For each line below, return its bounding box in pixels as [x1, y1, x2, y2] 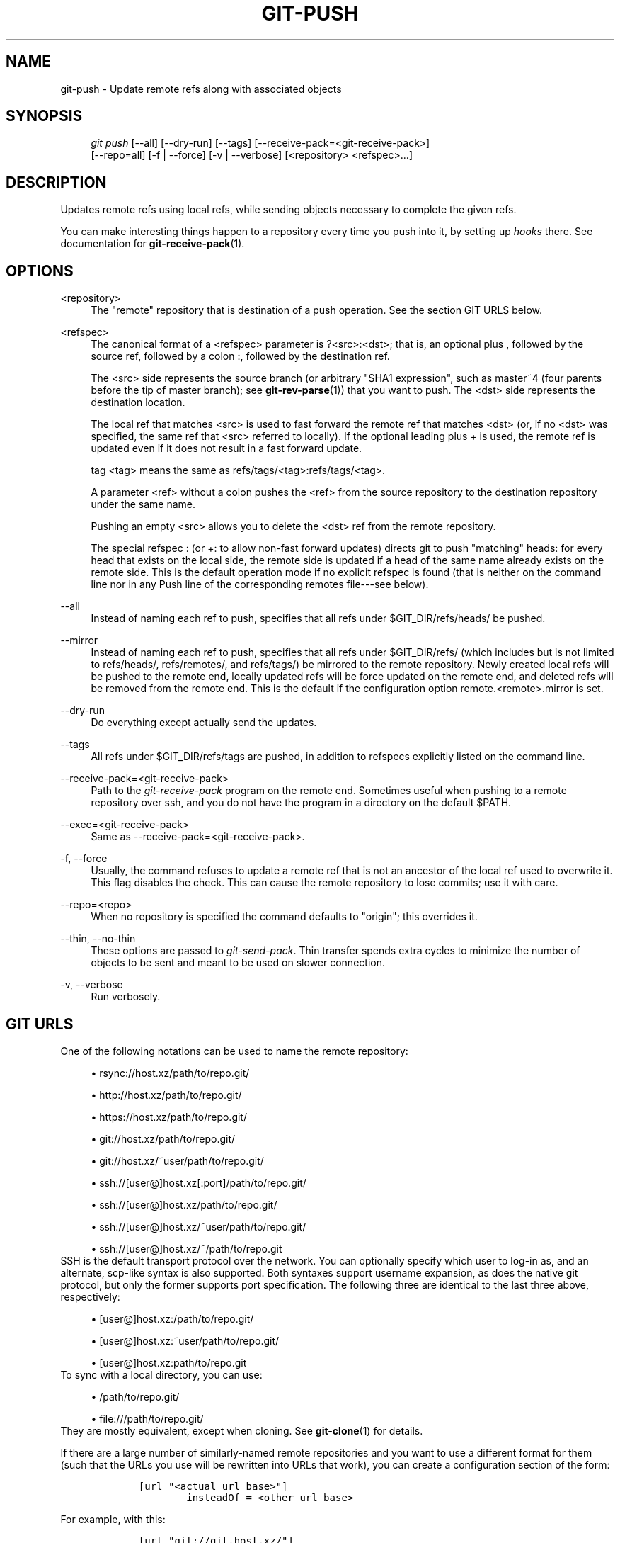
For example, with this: [60, 1513, 166, 1525]
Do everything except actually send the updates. [91, 716, 317, 729]
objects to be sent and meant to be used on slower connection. [91, 956, 385, 969]
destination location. [91, 396, 185, 409]
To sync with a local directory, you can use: [60, 1368, 263, 1381]
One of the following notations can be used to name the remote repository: [60, 1044, 408, 1057]
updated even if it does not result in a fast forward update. [91, 442, 362, 455]
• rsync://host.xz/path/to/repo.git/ [91, 1066, 250, 1079]
